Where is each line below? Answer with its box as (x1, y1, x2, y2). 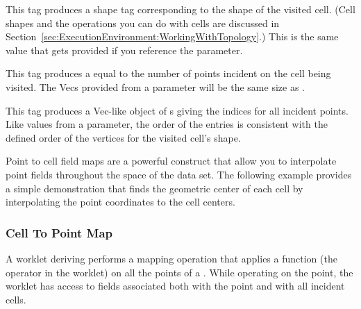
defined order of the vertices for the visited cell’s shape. (6, 130, 241, 144)
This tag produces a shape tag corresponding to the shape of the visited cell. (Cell (6, 2, 355, 16)
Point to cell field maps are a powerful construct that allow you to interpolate (6, 153, 337, 168)
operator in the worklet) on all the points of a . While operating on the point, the (6, 265, 353, 279)
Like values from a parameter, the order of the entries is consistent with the (6, 117, 328, 131)
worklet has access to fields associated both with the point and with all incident (6, 278, 345, 293)
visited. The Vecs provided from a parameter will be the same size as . (6, 79, 305, 94)
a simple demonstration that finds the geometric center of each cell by (6, 181, 303, 195)
